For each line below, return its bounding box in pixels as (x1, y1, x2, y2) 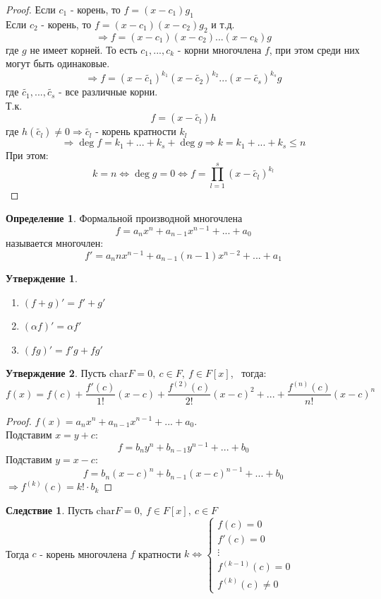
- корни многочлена (177, 42, 262, 57)
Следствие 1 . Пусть (6, 502, 93, 517)
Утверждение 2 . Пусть (6, 366, 107, 380)
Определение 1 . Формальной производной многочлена (6, 211, 243, 226)
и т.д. (211, 16, 235, 31)
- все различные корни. (59, 84, 158, 99)
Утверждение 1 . (6, 271, 78, 286)
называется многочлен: (6, 235, 104, 250)
